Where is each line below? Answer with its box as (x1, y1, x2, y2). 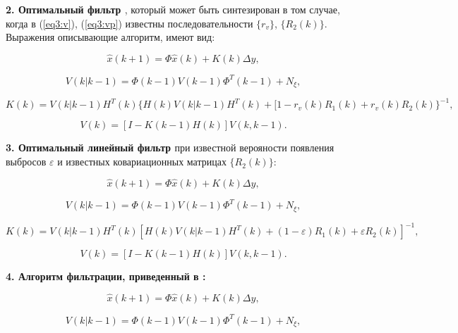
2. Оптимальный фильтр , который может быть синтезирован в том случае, (6, 2, 340, 16)
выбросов (6, 154, 47, 169)
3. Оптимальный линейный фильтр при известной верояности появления (6, 140, 335, 155)
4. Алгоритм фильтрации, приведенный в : (6, 269, 206, 284)
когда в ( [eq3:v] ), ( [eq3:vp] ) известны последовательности (6, 15, 253, 30)
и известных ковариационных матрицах (57, 154, 227, 169)
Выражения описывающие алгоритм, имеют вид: (6, 30, 215, 44)
